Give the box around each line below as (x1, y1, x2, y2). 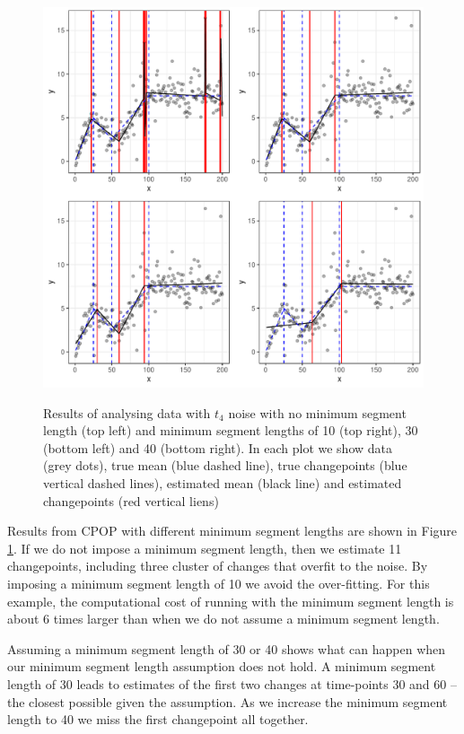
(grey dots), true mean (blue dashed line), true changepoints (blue (43, 456, 407, 475)
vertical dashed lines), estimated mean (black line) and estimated (43, 473, 402, 492)
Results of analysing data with (43, 403, 211, 422)
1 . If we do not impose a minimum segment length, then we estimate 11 (7, 538, 402, 557)
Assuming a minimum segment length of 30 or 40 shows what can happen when (7, 639, 446, 658)
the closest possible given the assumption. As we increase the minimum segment (7, 692, 448, 711)
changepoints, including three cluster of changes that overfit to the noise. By (7, 556, 428, 575)
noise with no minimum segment (228, 403, 407, 422)
